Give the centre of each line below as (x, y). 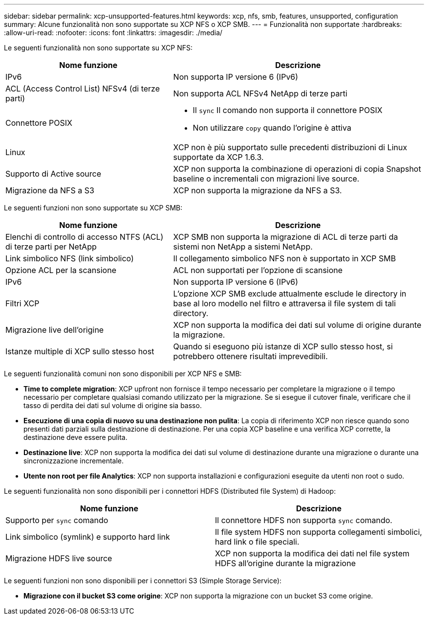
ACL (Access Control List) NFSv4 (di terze (83, 89)
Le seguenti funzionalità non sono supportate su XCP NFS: (98, 48)
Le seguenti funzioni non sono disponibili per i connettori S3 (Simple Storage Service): (143, 581)
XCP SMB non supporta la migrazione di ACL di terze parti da (286, 237)
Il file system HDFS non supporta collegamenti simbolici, (319, 532)
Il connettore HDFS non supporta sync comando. (304, 520)
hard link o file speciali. (257, 542)
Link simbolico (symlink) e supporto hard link (88, 537)
